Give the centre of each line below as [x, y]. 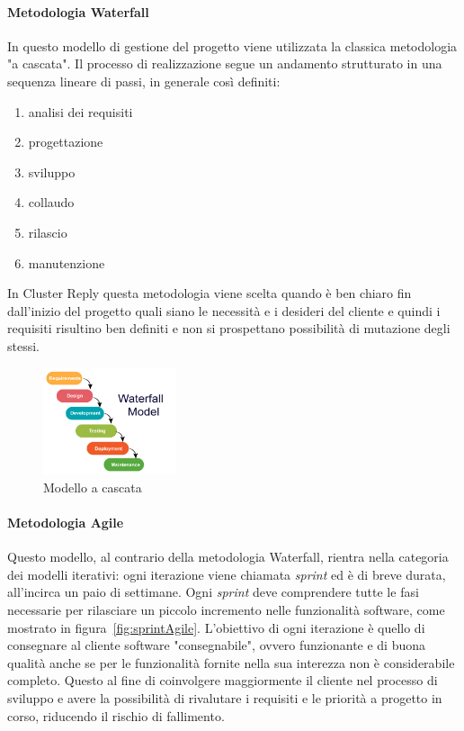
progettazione [66, 142]
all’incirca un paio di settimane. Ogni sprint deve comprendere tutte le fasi [213, 592]
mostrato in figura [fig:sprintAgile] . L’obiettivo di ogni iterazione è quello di [216, 627]
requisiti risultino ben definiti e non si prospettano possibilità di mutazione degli [229, 328]
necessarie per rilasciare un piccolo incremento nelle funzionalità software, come [226, 609]
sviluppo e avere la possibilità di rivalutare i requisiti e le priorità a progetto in [225, 697]
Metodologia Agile [66, 522]
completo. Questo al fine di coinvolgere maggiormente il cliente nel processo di [223, 680]
